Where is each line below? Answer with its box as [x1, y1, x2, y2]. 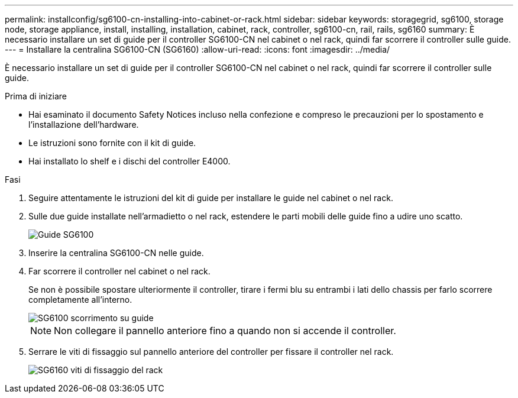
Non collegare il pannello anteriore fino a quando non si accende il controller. [54, 325, 396, 336]
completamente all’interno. [28, 295, 132, 305]
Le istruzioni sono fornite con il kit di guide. [28, 138, 196, 148]
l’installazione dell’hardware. [28, 119, 139, 130]
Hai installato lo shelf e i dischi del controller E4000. [28, 156, 231, 166]
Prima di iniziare [5, 91, 67, 101]
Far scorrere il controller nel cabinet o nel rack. [28, 266, 211, 276]
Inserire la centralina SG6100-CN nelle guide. [28, 248, 204, 258]
